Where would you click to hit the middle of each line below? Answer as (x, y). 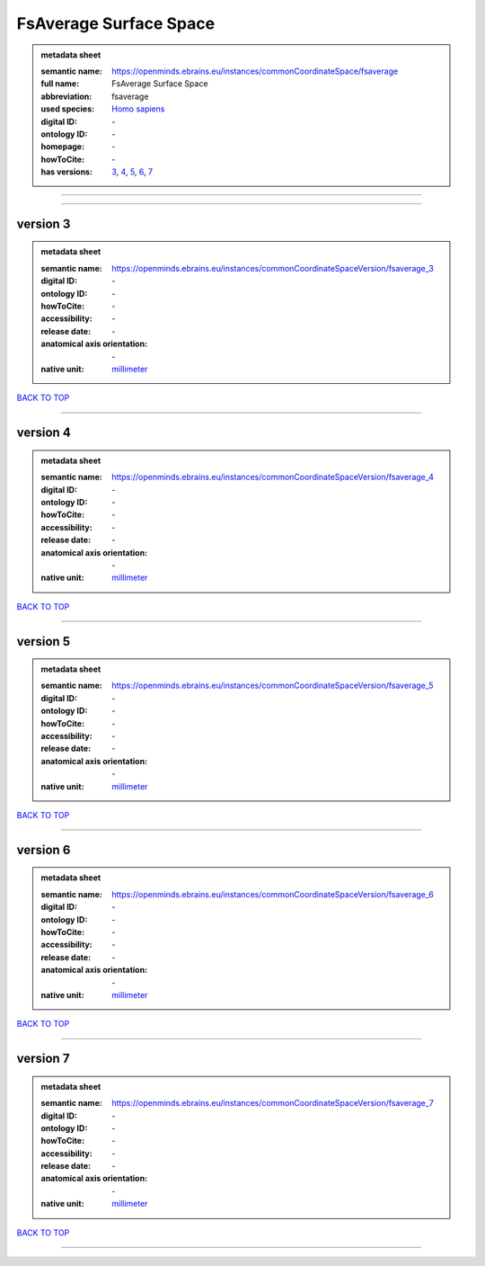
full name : (60, 84)
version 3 (44, 223)
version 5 (44, 642)
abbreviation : (66, 96)
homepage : (63, 147)
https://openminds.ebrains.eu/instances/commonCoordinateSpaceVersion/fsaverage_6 (273, 894)
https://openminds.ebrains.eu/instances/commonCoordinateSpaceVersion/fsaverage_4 (273, 477)
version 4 (44, 433)
